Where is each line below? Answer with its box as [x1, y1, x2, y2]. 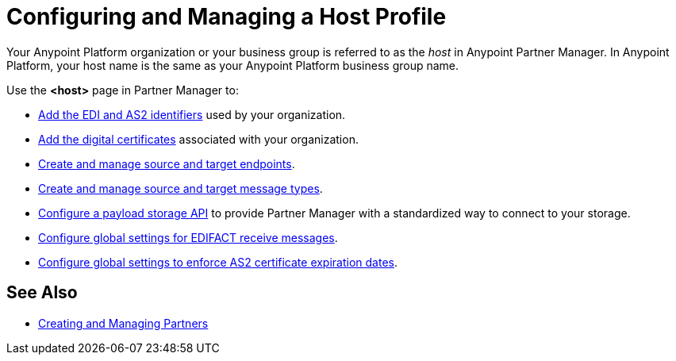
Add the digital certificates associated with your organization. [38, 132, 359, 146]
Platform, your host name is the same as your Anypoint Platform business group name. [6, 58, 459, 72]
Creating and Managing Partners [38, 316, 209, 330]
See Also [6, 282, 78, 303]
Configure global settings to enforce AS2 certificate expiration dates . [38, 255, 398, 269]
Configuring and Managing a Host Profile [6, 3, 447, 30]
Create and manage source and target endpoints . [38, 156, 295, 171]
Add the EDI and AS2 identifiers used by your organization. [38, 107, 346, 121]
